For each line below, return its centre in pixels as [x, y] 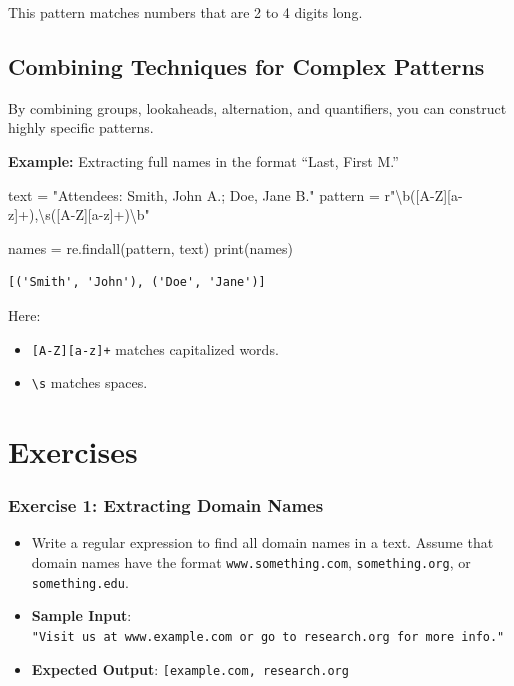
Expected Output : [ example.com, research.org [190, 668]
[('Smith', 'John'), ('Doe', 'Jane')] [137, 282]
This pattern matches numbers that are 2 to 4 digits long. [185, 12]
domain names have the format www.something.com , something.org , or [251, 562]
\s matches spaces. [89, 382]
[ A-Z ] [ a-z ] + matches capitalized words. [155, 348]
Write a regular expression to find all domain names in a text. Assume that [262, 542]
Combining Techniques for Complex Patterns [246, 65]
